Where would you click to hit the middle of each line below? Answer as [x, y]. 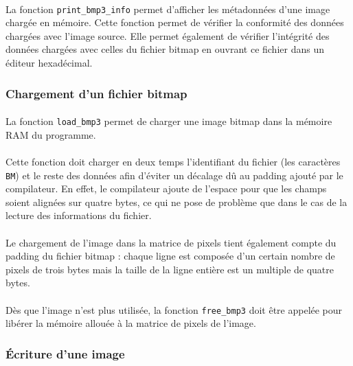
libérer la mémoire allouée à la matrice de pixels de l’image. [131, 323]
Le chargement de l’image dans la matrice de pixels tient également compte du [171, 242]
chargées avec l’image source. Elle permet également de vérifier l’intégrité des [168, 35]
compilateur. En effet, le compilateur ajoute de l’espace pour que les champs [166, 188]
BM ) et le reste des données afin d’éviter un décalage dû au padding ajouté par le [174, 175]
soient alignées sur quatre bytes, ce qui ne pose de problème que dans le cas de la [176, 202]
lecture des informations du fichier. [79, 215]
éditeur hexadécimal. [49, 63]
